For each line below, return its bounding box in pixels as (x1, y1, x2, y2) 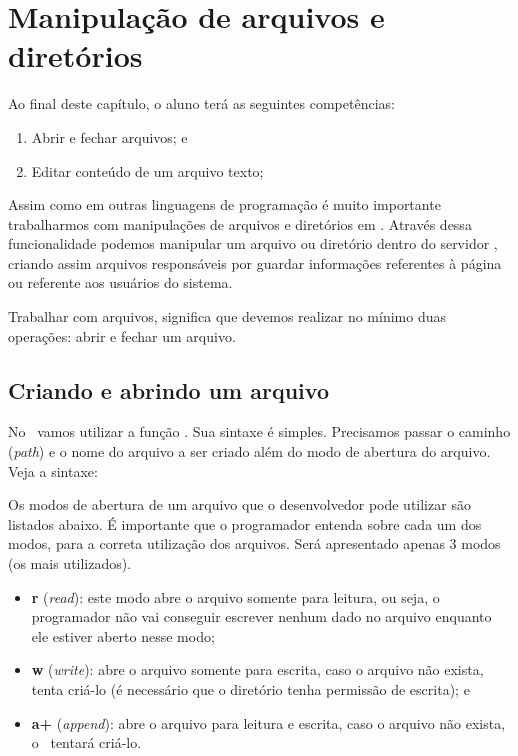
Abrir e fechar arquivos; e (31, 126, 188, 147)
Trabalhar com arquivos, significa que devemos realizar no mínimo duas (8, 306, 447, 327)
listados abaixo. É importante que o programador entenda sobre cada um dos (8, 513, 482, 534)
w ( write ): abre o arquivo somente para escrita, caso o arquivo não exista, (31, 659, 484, 680)
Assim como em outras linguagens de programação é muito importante (8, 194, 441, 215)
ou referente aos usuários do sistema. (8, 272, 233, 293)
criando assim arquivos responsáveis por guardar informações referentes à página (8, 252, 502, 273)
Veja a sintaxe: (8, 460, 98, 481)
